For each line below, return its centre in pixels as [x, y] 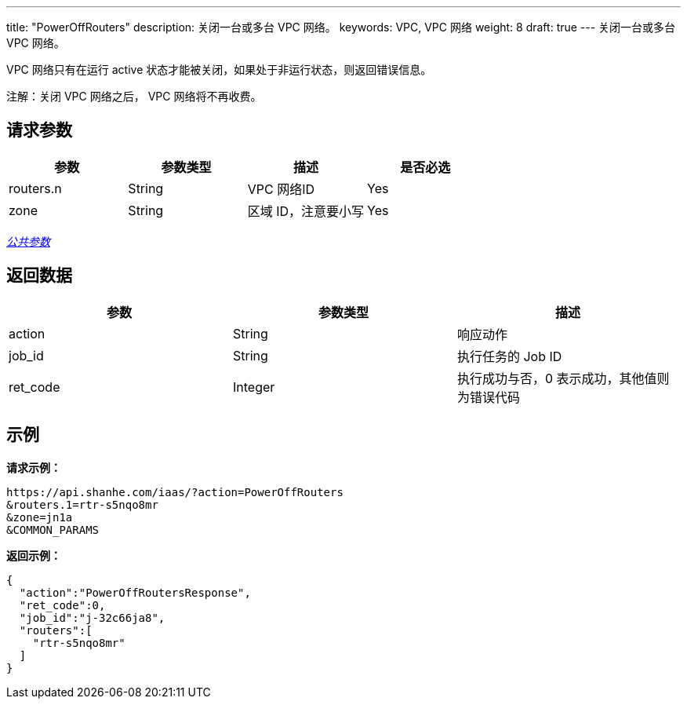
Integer [254, 387]
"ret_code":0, [62, 605]
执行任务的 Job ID [509, 356]
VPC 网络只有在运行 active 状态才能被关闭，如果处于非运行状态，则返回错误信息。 [219, 69]
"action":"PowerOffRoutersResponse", [135, 592]
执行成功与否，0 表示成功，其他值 [557, 378]
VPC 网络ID [281, 189]
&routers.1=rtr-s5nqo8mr [82, 504]
